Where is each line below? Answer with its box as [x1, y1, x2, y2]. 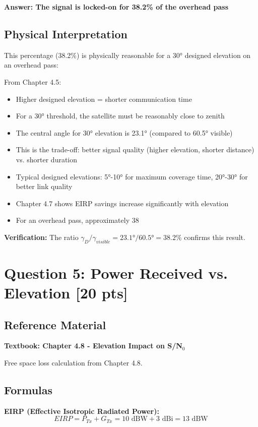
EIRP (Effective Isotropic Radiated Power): [4, 405, 159, 416]
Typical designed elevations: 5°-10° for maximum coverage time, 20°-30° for [16, 171, 248, 181]
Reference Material [4, 317, 106, 332]
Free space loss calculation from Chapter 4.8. [4, 357, 143, 368]
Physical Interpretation [4, 26, 127, 41]
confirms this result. [184, 231, 245, 242]
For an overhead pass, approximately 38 [16, 215, 139, 225]
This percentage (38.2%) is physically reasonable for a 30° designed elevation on [4, 49, 251, 60]
